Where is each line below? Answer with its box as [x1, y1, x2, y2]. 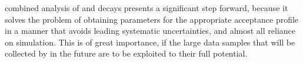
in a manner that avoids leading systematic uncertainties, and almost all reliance [5, 24, 295, 37]
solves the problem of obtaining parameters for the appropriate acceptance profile [5, 13, 299, 25]
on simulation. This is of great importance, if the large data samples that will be [5, 36, 295, 48]
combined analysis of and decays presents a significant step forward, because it [5, 2, 288, 13]
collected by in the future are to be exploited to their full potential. [5, 47, 248, 60]
